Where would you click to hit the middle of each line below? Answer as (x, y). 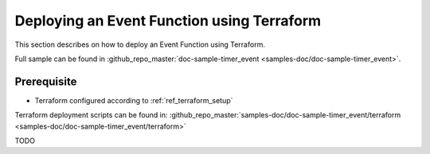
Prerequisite (46, 81)
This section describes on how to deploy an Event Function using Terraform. (140, 44)
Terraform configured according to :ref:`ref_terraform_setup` (134, 100)
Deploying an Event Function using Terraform (168, 21)
